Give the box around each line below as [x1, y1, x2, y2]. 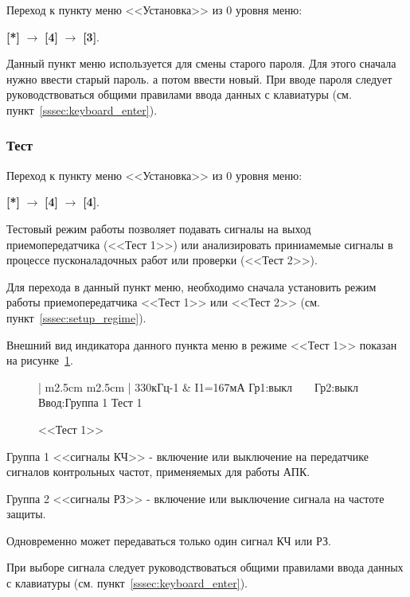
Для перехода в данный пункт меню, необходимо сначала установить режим [6, 278, 377, 295]
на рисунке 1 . [6, 352, 73, 369]
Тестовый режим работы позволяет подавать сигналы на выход [6, 220, 311, 236]
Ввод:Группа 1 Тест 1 [38, 394, 143, 411]
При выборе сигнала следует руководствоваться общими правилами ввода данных [6, 559, 404, 576]
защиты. [6, 505, 46, 522]
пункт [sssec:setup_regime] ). [6, 309, 146, 326]
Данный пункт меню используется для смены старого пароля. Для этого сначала [6, 55, 396, 72]
